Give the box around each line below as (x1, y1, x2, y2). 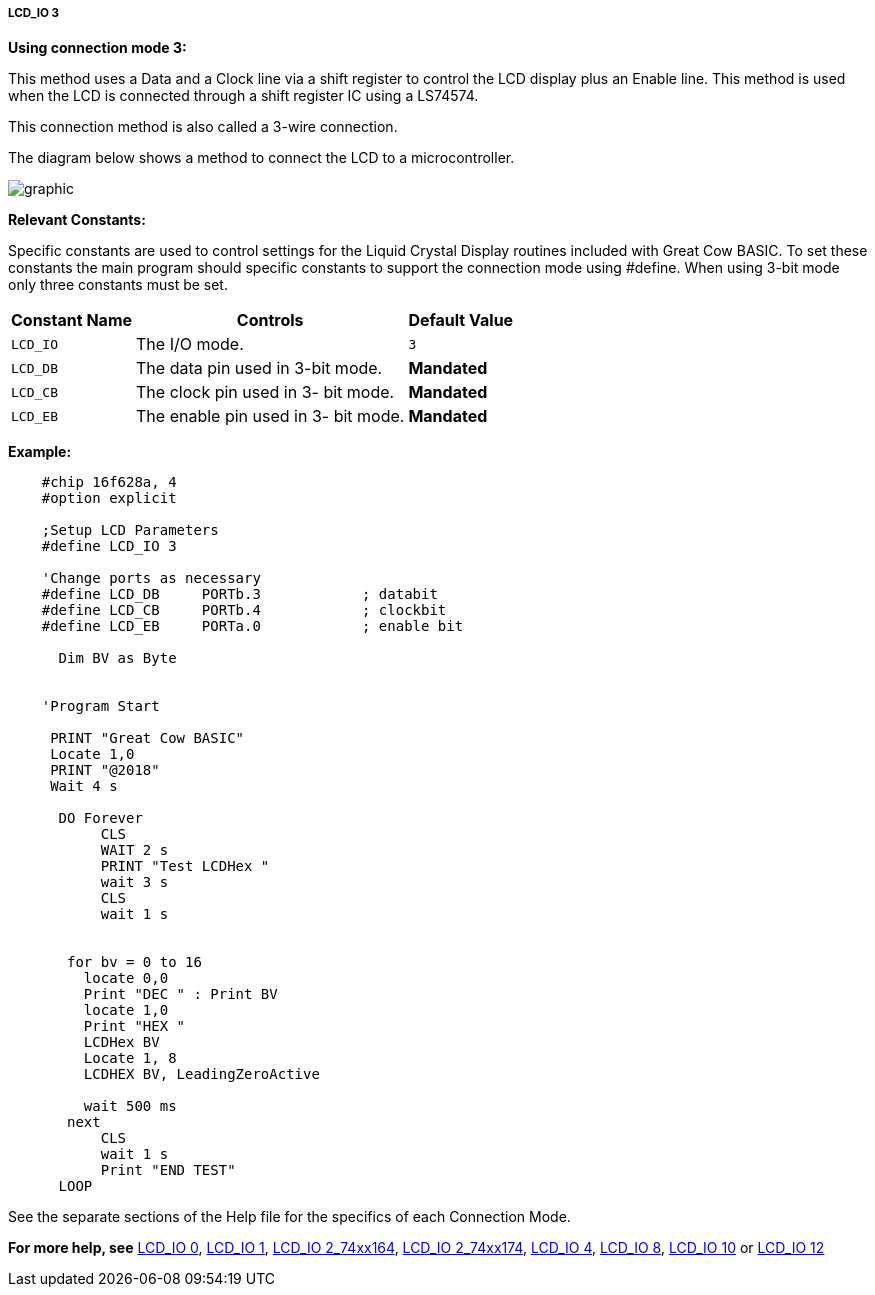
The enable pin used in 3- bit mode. (136, 406, 405, 427)
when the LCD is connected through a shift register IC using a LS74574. (8, 87, 479, 105)
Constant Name (11, 310, 133, 331)
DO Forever (58, 810, 143, 827)
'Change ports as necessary (41, 570, 261, 587)
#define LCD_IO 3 (41, 538, 177, 555)
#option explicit (41, 490, 177, 507)
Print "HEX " (83, 1018, 186, 1035)
